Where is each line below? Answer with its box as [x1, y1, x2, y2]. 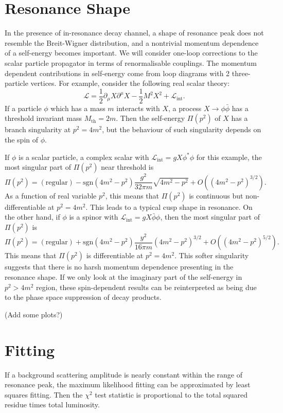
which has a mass [50, 102, 105, 113]
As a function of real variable [5, 190, 97, 201]
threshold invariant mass [5, 113, 82, 123]
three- [232, 67, 251, 78]
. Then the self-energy [116, 113, 185, 123]
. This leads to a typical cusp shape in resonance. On [85, 201, 253, 212]
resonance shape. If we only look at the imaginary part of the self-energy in [5, 272, 242, 282]
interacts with [116, 102, 160, 113]
